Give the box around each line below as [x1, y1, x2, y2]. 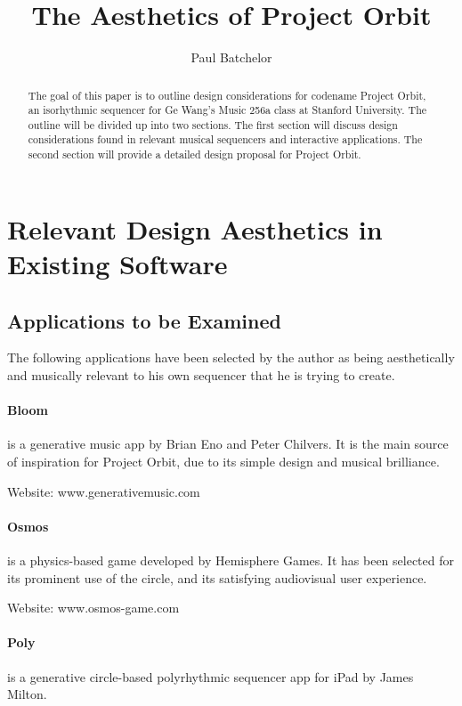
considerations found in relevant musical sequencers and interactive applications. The [28, 132, 423, 147]
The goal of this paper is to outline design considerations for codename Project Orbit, [28, 87, 426, 102]
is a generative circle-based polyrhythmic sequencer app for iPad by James [7, 667, 414, 686]
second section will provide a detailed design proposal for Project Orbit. [28, 147, 361, 162]
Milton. [7, 685, 47, 703]
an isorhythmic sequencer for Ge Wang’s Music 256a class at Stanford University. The [28, 102, 427, 118]
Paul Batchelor [190, 48, 272, 67]
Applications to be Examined [7, 306, 281, 334]
